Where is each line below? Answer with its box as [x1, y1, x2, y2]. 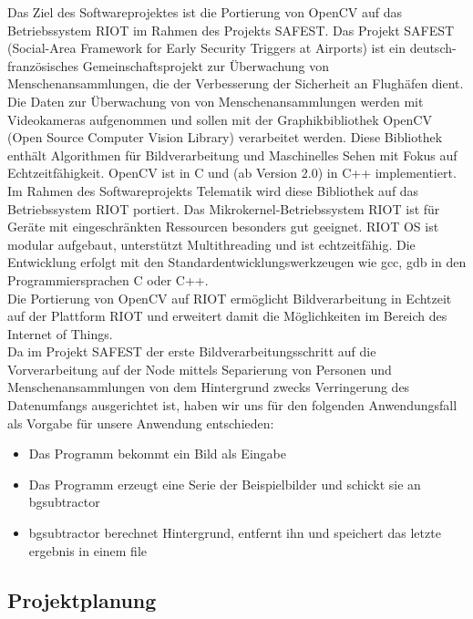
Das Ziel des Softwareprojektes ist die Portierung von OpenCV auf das [7, 3, 402, 21]
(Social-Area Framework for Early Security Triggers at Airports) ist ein [7, 38, 406, 57]
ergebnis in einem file [28, 541, 148, 560]
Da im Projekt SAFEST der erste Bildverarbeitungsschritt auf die [7, 342, 376, 361]
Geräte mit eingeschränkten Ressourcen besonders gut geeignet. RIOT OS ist [7, 217, 439, 236]
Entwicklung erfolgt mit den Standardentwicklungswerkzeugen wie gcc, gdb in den [7, 253, 467, 272]
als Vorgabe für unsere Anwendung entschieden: [7, 413, 274, 432]
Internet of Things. [7, 324, 113, 343]
